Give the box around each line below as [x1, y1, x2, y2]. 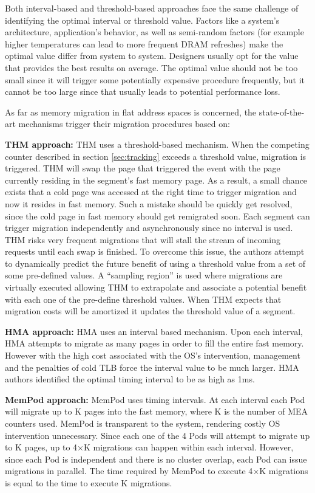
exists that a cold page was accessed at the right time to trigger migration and [5, 185, 297, 198]
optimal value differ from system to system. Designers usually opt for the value [5, 49, 299, 62]
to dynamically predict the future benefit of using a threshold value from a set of [5, 257, 306, 269]
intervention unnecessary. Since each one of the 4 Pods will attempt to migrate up [5, 429, 310, 441]
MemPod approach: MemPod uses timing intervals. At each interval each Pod [5, 393, 305, 405]
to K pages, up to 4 [5, 441, 78, 453]
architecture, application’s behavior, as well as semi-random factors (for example [5, 26, 304, 38]
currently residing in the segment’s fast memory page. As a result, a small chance [5, 173, 308, 186]
